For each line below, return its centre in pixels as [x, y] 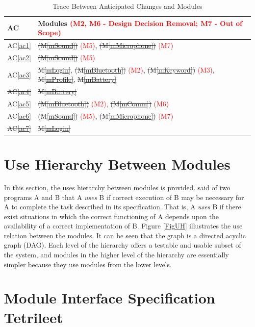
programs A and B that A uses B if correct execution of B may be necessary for [124, 197]
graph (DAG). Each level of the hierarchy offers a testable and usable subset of [123, 245]
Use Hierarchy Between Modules [117, 163]
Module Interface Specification [110, 298]
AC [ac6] [19, 115]
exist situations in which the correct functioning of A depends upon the [111, 216]
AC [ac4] [19, 91]
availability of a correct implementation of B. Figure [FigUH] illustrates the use [123, 226]
